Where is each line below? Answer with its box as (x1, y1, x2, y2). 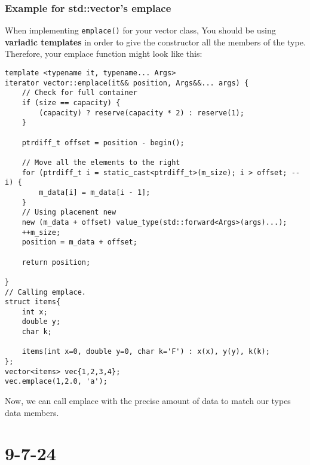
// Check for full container (22, 88, 137, 97)
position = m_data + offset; (22, 238, 137, 247)
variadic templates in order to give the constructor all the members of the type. (5, 35, 306, 48)
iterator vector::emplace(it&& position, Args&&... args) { (5, 78, 249, 87)
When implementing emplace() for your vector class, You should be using (5, 24, 276, 36)
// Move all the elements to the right (22, 158, 180, 167)
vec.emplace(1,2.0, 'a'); (5, 377, 108, 386)
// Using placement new (22, 208, 116, 217)
